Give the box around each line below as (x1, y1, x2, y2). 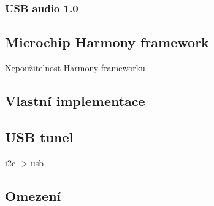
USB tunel (5, 127, 74, 146)
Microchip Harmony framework (5, 32, 209, 51)
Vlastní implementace (5, 91, 145, 110)
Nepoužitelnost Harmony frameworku (5, 61, 145, 74)
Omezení (5, 186, 61, 205)
